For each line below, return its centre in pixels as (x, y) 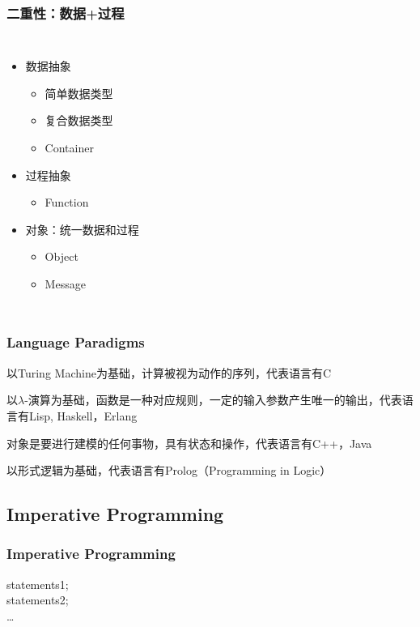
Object (62, 256)
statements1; (38, 584)
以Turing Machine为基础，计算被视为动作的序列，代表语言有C (169, 372)
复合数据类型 (79, 120)
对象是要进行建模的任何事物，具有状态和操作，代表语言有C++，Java (189, 443)
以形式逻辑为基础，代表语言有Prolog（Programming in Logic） (169, 470)
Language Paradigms (76, 342)
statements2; (38, 600)
